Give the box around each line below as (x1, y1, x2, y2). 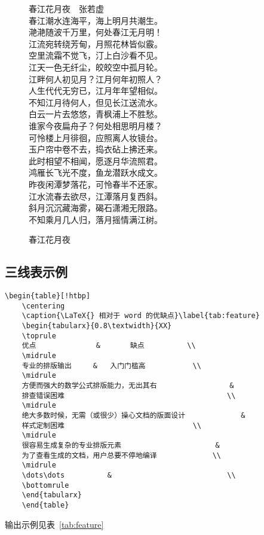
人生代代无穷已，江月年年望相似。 (29, 84, 162, 97)
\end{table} (22, 500, 69, 509)
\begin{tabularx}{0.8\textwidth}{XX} (22, 322, 172, 331)
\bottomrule (22, 481, 69, 490)
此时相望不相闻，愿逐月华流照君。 (29, 154, 162, 167)
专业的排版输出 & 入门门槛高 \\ (22, 361, 201, 370)
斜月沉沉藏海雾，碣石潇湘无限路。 (29, 201, 162, 214)
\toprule (22, 331, 56, 340)
